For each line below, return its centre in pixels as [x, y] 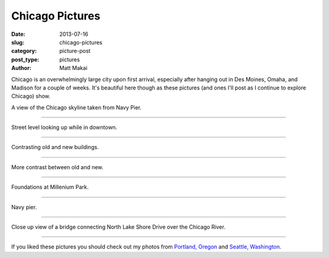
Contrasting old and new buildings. [55, 147]
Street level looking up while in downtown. [64, 127]
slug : [18, 42]
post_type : [25, 59]
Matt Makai [73, 68]
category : [24, 51]
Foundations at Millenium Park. [50, 187]
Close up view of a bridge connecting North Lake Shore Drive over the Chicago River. [118, 227]
